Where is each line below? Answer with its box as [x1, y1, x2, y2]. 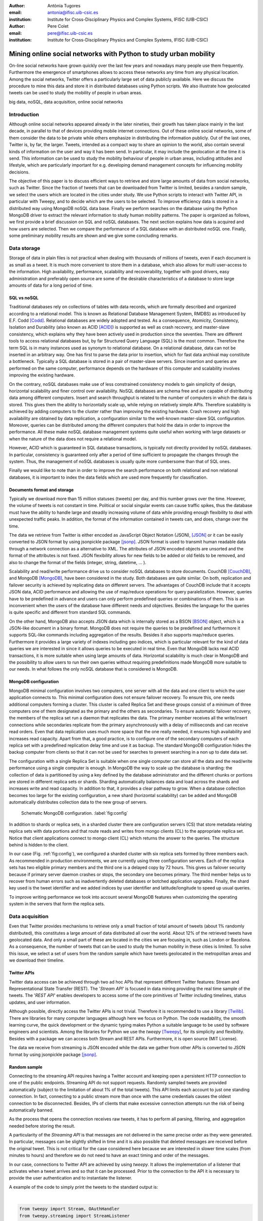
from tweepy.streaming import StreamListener [19, 1213, 130, 1219]
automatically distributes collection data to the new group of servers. [9, 799, 148, 805]
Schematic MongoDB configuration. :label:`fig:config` [21, 810, 129, 816]
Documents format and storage [9, 486, 74, 493]
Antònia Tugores [47, 3, 81, 8]
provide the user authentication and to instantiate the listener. [9, 1175, 132, 1181]
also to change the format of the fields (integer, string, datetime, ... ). [9, 559, 147, 565]
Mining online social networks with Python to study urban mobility [9, 49, 215, 58]
